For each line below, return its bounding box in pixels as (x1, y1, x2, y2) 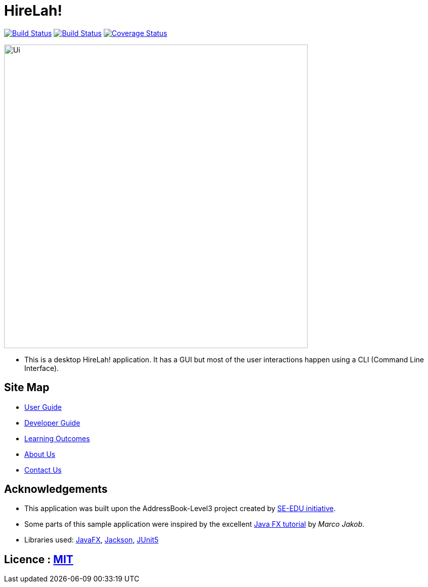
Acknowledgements (4, 483, 108, 496)
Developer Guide (24, 418, 80, 427)
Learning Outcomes (24, 434, 90, 443)
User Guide (24, 402, 62, 411)
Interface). (24, 363, 59, 372)
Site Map (4, 381, 50, 394)
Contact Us (24, 465, 62, 474)
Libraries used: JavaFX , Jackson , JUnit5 (24, 535, 159, 544)
